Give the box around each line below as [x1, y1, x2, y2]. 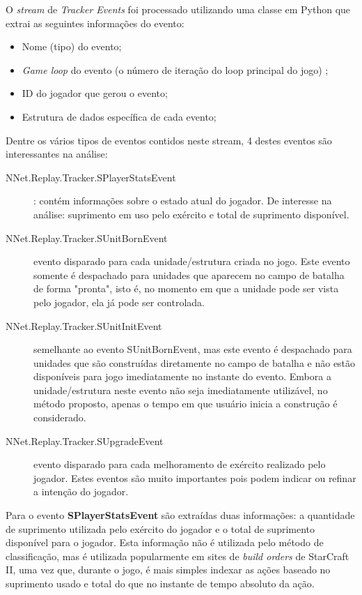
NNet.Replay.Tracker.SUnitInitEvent [6, 318, 162, 333]
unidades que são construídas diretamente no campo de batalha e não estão [33, 355, 356, 370]
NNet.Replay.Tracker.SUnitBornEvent [6, 230, 168, 245]
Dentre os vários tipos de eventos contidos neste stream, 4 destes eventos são [6, 133, 332, 147]
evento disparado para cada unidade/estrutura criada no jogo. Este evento [33, 254, 350, 269]
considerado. [33, 410, 86, 425]
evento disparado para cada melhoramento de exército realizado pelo [33, 457, 326, 472]
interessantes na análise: [6, 146, 108, 161]
